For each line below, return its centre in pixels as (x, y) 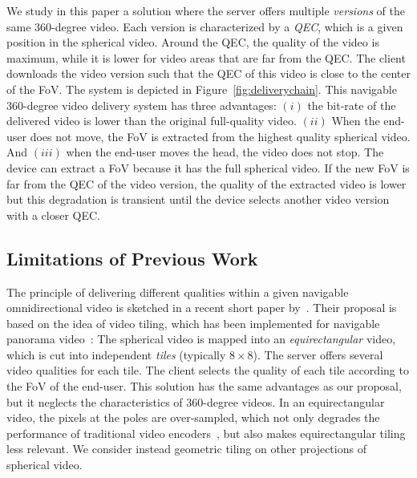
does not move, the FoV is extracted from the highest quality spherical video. (220, 136)
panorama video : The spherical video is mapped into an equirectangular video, (201, 339)
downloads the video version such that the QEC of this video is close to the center (208, 73)
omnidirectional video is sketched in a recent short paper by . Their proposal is (202, 308)
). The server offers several (318, 354)
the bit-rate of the (352, 105)
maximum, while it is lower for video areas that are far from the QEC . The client (206, 57)
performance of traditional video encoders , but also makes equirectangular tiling (206, 433)
